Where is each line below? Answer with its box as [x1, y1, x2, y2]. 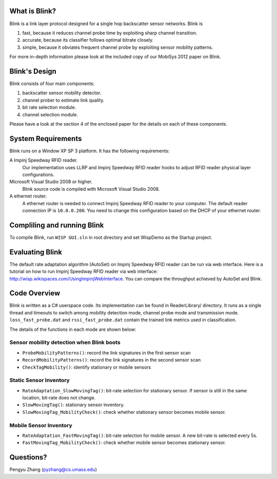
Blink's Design [9, 67, 56, 75]
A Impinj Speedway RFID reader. [9, 157, 78, 164]
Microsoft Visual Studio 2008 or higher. [9, 178, 93, 185]
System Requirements [9, 134, 82, 143]
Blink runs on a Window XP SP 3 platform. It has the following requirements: [9, 148, 170, 154]
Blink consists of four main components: [9, 80, 95, 87]
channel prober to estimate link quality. [22, 97, 105, 103]
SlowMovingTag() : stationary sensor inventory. [22, 402, 125, 408]
